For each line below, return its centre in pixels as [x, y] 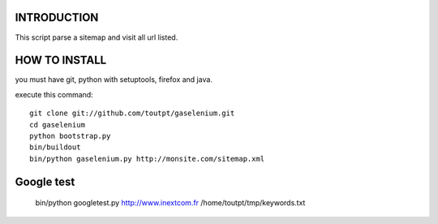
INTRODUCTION [57, 17]
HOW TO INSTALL [61, 60]
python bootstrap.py [70, 136]
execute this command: [54, 94]
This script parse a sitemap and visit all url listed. [97, 37]
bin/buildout [55, 147]
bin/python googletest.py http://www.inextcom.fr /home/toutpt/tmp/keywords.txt [170, 203]
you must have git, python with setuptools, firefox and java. [114, 80]
